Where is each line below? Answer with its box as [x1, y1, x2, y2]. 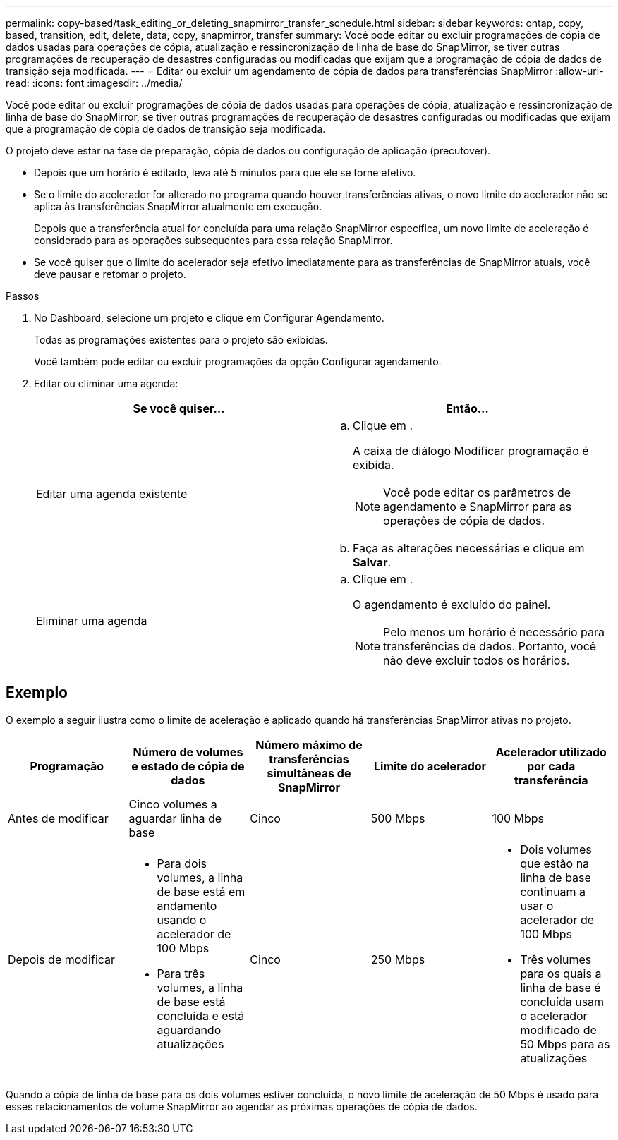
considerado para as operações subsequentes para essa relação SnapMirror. [34, 234, 393, 246]
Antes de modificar [8, 811, 109, 825]
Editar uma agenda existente [36, 487, 188, 501]
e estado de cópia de [131, 758, 245, 773]
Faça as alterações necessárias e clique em [353, 541, 585, 555]
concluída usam [520, 994, 605, 1009]
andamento [157, 898, 217, 913]
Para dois [157, 856, 207, 871]
